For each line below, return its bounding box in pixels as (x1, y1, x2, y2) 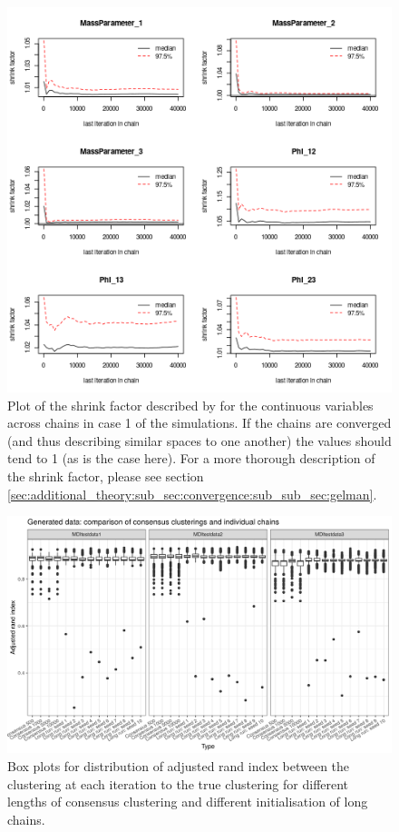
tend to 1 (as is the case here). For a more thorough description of (7, 449, 375, 468)
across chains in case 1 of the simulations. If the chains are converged (7, 413, 392, 432)
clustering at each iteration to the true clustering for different (7, 774, 349, 793)
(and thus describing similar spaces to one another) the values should (7, 431, 392, 450)
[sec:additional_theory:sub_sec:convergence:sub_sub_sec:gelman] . (7, 484, 377, 503)
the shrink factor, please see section (7, 466, 204, 485)
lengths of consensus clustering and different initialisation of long (7, 792, 368, 811)
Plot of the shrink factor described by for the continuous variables (7, 395, 374, 414)
